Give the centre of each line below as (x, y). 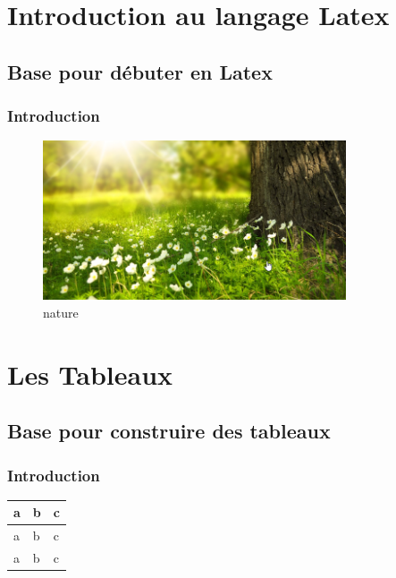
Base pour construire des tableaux (169, 431)
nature (61, 312)
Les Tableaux (90, 374)
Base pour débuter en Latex (140, 71)
